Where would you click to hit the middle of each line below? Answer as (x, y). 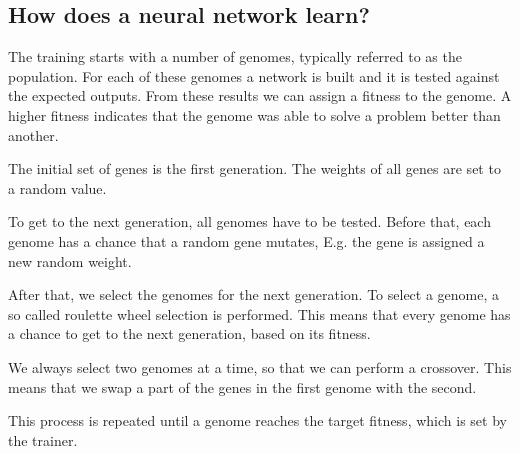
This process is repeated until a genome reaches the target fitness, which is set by (257, 420)
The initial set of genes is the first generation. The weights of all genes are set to (254, 168)
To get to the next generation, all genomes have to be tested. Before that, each (249, 221)
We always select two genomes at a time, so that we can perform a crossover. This (260, 366)
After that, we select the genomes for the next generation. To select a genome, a (254, 294)
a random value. (57, 187)
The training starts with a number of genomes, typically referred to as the (235, 56)
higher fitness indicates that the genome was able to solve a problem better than (254, 114)
